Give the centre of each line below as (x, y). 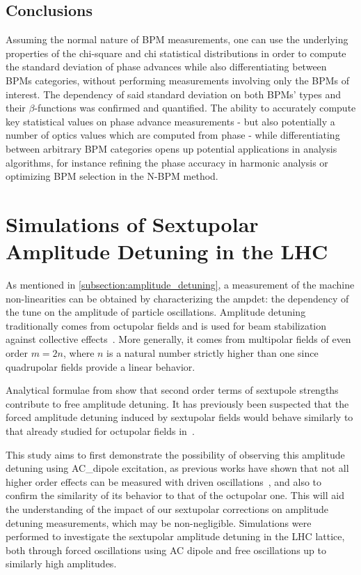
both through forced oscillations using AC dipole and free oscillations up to (166, 550)
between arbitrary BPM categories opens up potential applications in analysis (171, 148)
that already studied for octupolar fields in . (100, 430)
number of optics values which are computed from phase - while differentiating (173, 135)
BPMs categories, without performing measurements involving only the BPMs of (178, 80)
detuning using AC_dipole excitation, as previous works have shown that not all (177, 468)
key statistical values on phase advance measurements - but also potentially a (170, 121)
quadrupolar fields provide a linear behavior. (101, 366)
